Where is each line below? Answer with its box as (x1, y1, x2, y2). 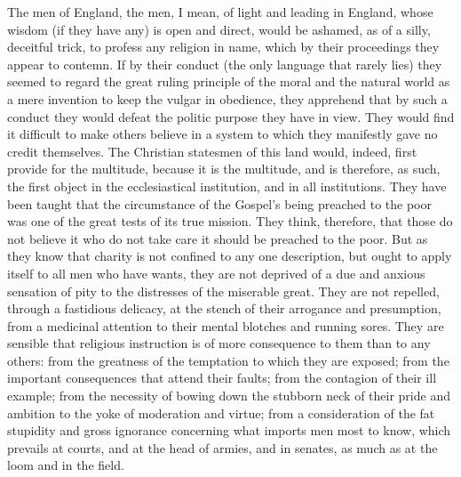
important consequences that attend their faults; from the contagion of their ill (7, 368, 437, 387)
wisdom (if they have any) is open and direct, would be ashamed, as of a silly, (7, 20, 431, 38)
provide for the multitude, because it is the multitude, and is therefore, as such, (7, 159, 441, 178)
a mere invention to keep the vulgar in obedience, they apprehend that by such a (7, 89, 448, 108)
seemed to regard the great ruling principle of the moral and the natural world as (7, 72, 450, 91)
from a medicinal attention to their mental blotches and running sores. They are (7, 316, 444, 335)
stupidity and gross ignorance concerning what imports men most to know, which (7, 421, 451, 440)
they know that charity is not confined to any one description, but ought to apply (7, 247, 452, 265)
